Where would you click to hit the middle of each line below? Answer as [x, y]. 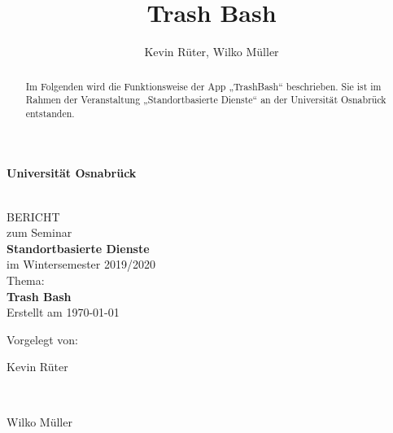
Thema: [26, 280]
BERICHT [33, 216]
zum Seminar [39, 232]
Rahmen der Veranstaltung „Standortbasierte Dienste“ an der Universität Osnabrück [206, 100]
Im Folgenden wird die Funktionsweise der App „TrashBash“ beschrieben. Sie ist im [203, 86]
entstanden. [50, 113]
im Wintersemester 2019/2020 [81, 264]
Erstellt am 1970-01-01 [63, 312]
